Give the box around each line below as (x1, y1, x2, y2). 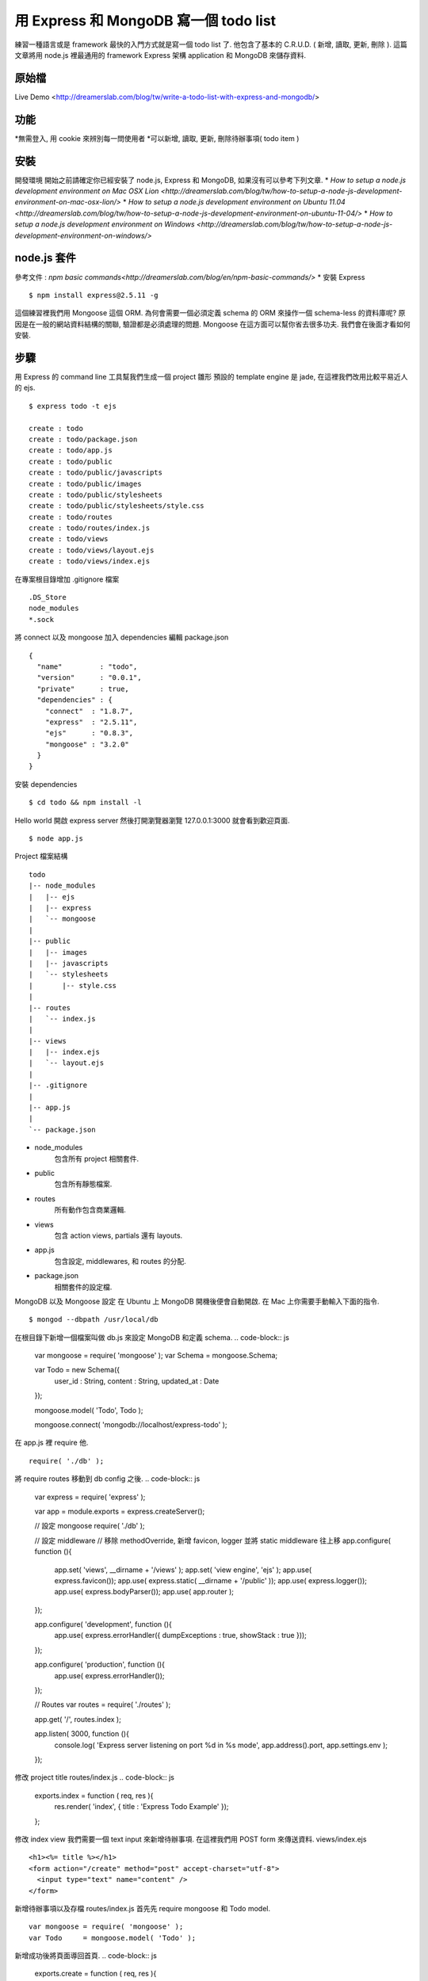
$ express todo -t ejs (29, 401, 117, 410)
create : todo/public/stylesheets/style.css (29, 502, 205, 510)
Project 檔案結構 (14, 852, 68, 861)
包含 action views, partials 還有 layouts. (54, 1231, 183, 1240)
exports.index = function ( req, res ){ (34, 1791, 154, 1800)
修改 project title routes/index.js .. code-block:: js (14, 1773, 174, 1782)
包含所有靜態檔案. (54, 1179, 113, 1189)
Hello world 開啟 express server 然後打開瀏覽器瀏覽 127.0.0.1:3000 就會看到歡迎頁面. (14, 815, 290, 825)
